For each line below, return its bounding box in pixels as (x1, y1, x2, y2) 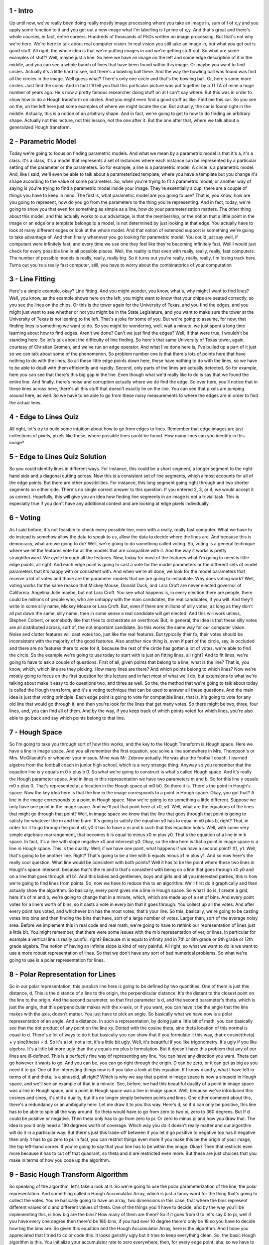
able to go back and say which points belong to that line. (9, 715, 126, 721)
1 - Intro (9, 6, 33, 15)
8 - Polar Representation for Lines (9, 970, 116, 979)
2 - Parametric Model (9, 137, 76, 146)
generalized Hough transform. (9, 124, 71, 130)
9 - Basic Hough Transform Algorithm (9, 1170, 128, 1179)
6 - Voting (9, 513, 41, 522)
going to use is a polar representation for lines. (9, 957, 105, 963)
